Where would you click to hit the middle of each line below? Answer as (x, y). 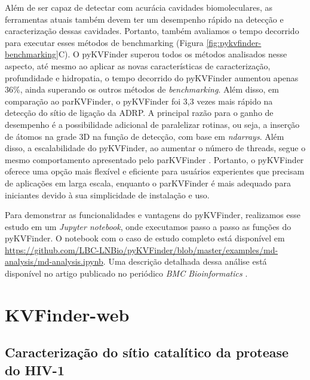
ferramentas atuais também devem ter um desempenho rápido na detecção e (144, 19)
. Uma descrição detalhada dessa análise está (185, 261)
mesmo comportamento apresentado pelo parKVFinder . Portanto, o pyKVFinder (154, 159)
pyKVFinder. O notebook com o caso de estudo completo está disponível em (145, 238)
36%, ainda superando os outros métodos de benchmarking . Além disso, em (142, 89)
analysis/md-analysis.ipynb (54, 261)
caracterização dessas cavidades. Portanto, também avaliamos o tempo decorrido (152, 31)
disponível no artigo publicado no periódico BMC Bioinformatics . (126, 273)
